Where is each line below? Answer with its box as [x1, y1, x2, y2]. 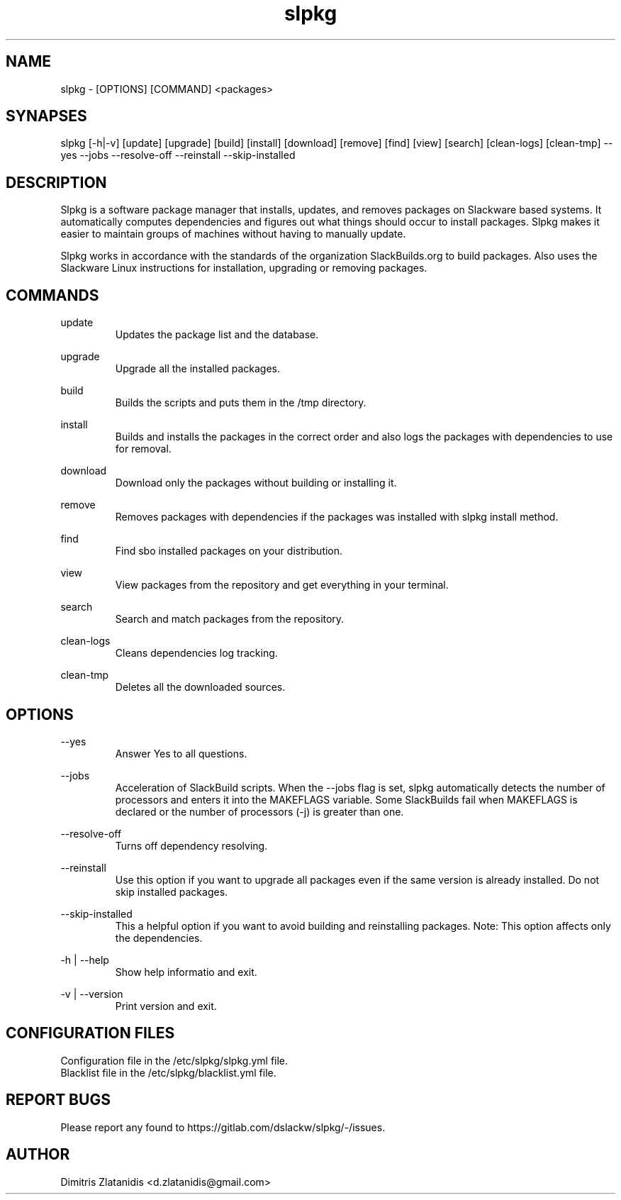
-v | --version [60, 987, 123, 1000]
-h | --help [60, 953, 109, 966]
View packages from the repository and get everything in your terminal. [115, 579, 449, 591]
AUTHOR [6, 1145, 70, 1164]
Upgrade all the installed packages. [115, 362, 281, 375]
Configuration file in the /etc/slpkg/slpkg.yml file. [60, 1054, 289, 1067]
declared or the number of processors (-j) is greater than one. [115, 805, 404, 818]
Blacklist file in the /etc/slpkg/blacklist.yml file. [60, 1066, 276, 1079]
